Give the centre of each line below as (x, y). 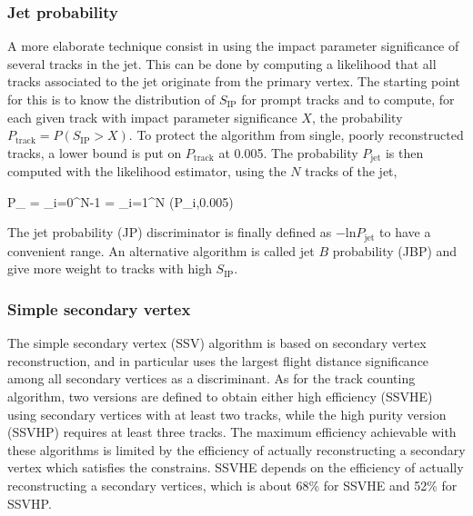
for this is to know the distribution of (111, 99)
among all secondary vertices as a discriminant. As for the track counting (211, 378)
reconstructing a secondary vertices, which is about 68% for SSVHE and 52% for (232, 486)
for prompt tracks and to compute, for (348, 99)
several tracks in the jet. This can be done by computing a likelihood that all (222, 63)
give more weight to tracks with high (110, 268)
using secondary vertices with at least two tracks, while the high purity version (227, 414)
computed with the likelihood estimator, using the (147, 171)
